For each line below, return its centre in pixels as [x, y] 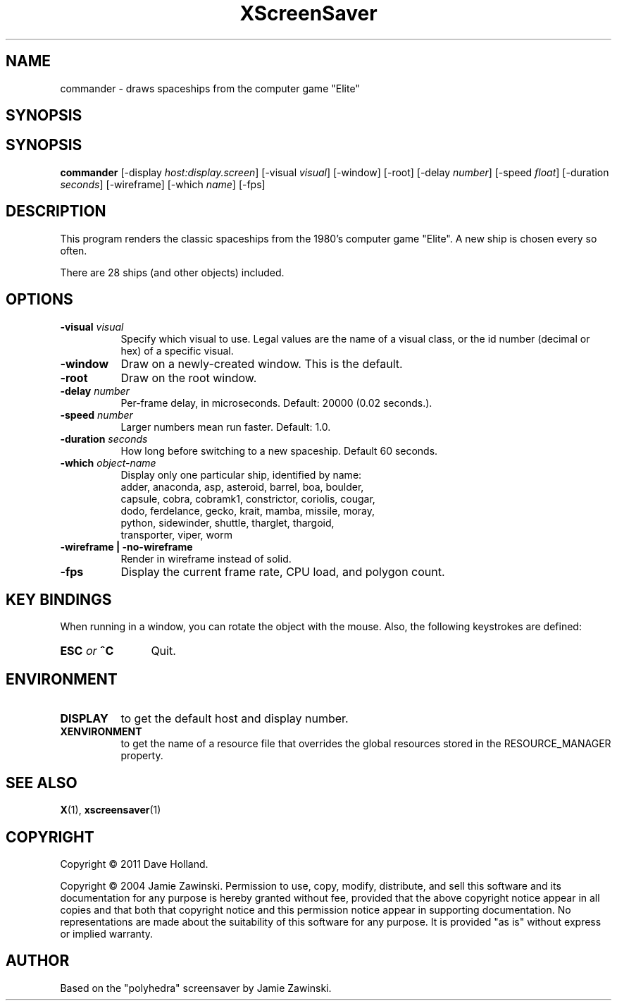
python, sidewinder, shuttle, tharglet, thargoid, [228, 522]
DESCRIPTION [56, 211]
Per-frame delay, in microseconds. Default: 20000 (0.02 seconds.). [276, 403]
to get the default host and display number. [235, 719]
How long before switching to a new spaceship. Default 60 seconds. [279, 450]
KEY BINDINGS [59, 599]
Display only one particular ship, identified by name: [241, 474]
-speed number [96, 415]
